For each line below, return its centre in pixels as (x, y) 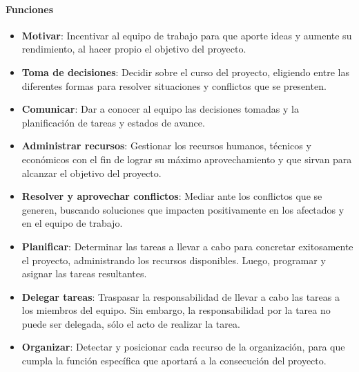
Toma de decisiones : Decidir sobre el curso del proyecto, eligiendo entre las (186, 72)
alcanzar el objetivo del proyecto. (91, 173)
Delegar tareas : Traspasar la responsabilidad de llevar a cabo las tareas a (181, 296)
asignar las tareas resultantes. (84, 273)
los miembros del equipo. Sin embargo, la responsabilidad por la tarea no (176, 310)
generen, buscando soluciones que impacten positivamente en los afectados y (183, 209)
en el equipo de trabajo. (72, 223)
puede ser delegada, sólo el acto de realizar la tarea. (131, 323)
